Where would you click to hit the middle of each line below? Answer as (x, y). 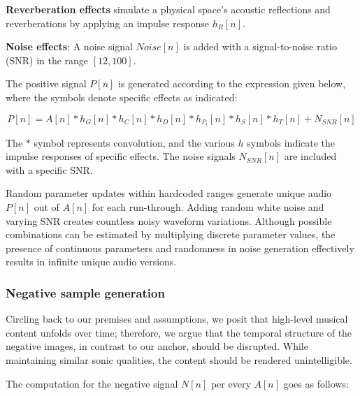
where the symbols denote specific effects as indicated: (122, 97)
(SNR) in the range (47, 60)
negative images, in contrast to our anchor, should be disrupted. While (157, 346)
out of (46, 207)
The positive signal (46, 83)
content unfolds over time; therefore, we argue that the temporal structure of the (179, 332)
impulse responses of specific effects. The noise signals (121, 156)
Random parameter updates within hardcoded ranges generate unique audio (169, 193)
